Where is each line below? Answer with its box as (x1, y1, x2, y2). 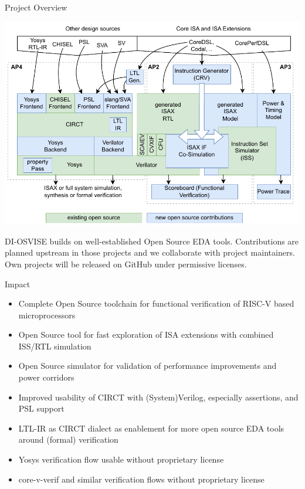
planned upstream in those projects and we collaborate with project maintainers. (5, 246, 295, 259)
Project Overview (5, 1, 67, 13)
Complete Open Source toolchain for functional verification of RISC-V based (18, 297, 294, 310)
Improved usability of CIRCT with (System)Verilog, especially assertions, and (18, 390, 299, 403)
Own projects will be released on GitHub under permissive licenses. (5, 257, 247, 270)
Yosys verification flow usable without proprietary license (18, 453, 224, 466)
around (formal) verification (18, 433, 118, 446)
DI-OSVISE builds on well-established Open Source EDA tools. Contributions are (5, 235, 299, 247)
